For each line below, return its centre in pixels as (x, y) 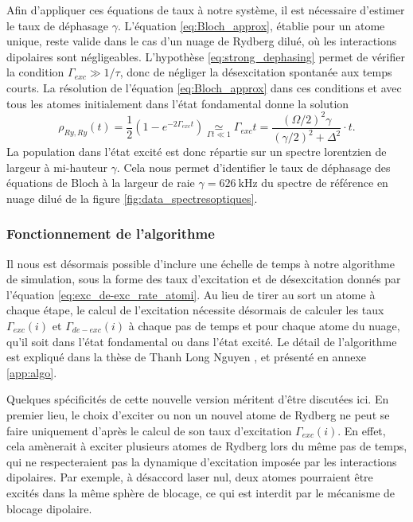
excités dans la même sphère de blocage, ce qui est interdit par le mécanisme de (201, 492)
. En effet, (362, 430)
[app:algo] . (32, 372)
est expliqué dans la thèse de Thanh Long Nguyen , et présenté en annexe (187, 357)
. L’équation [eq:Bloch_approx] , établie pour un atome (251, 25)
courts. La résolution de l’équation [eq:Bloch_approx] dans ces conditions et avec (204, 87)
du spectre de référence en (325, 183)
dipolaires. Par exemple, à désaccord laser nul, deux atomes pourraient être (190, 477)
